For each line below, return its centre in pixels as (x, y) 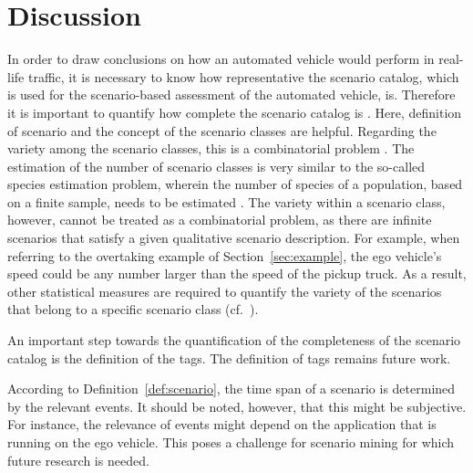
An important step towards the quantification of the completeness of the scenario (234, 340)
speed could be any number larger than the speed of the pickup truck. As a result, (237, 273)
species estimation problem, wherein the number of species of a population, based (235, 184)
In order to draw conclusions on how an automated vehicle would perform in (221, 59)
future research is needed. (78, 460)
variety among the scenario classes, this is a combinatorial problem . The (211, 148)
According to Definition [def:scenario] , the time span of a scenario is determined (231, 389)
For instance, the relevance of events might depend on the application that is (222, 424)
